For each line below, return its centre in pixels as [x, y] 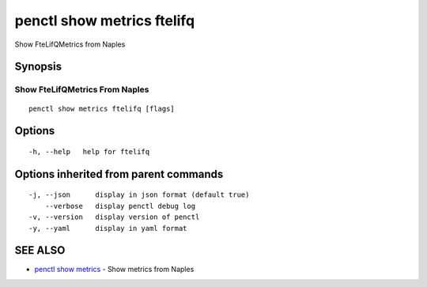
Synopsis [38, 67]
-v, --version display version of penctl [114, 217]
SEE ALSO [40, 250]
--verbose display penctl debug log [120, 206]
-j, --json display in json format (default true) [139, 195]
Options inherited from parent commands [119, 174]
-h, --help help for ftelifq [89, 151]
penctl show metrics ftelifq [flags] [102, 108]
